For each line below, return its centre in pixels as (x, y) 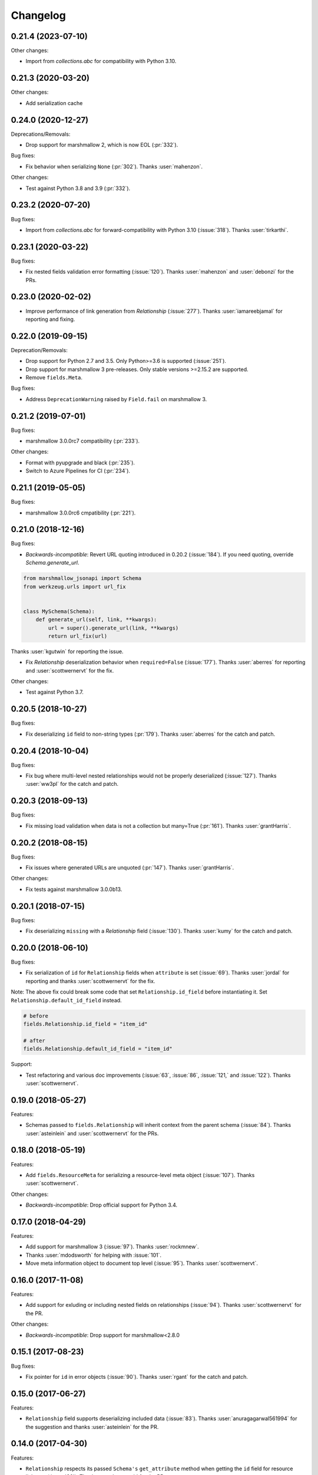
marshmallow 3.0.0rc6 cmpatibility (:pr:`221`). (81, 513)
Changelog (38, 15)
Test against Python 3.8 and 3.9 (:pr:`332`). (78, 188)
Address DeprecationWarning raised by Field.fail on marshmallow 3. (116, 399)
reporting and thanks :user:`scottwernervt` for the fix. (90, 981)
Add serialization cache (54, 103)
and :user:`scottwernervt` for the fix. (70, 670)
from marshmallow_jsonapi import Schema (82, 578)
